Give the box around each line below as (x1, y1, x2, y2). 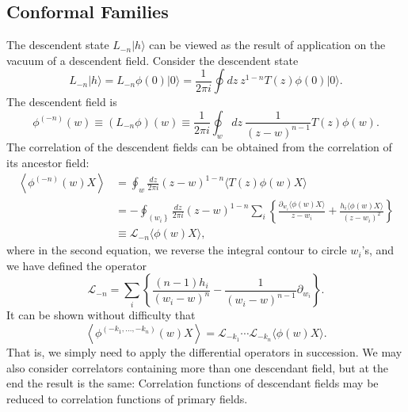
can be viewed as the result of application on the (149, 36, 386, 53)
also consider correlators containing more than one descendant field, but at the (6, 359, 388, 376)
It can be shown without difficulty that (6, 307, 196, 323)
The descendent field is (6, 93, 117, 110)
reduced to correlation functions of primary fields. (6, 390, 248, 406)
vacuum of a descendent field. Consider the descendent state (6, 51, 299, 68)
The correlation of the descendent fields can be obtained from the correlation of (6, 138, 392, 154)
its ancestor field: (6, 154, 90, 170)
